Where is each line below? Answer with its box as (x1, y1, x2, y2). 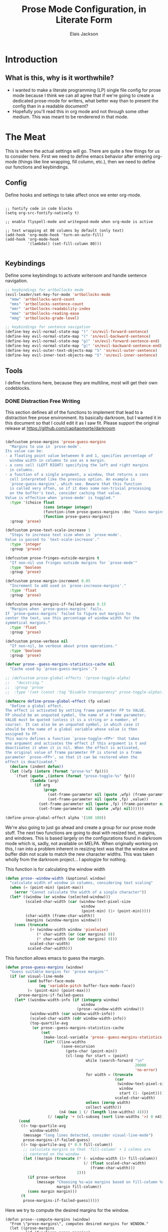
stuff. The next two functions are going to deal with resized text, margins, (5, 830, 156, 836)
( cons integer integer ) (43, 504, 93, 509)
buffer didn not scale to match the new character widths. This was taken (5, 851, 154, 857)
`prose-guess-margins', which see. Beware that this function (9, 481, 142, 486)
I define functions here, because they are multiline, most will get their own (5, 380, 157, 386)
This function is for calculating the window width (5, 866, 105, 872)
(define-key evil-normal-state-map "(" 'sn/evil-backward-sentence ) (5, 334, 151, 339)
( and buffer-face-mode (27, 979, 75, 984)
